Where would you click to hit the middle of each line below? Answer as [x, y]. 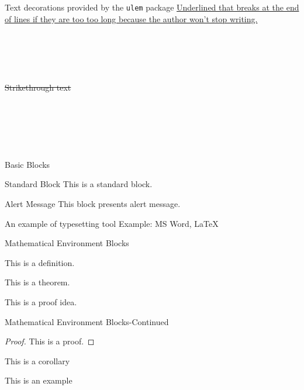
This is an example [39, 380]
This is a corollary [37, 360]
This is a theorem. [37, 282]
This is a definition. [40, 262]
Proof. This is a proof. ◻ [50, 341]
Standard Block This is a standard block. [79, 184]
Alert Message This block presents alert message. [93, 203]
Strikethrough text [38, 87]
